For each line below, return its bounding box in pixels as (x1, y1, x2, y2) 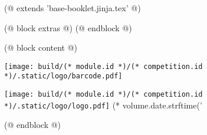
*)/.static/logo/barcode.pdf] (4, 72, 123, 81)
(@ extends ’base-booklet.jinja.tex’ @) (4, 2, 141, 14)
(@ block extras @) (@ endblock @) (4, 21, 132, 34)
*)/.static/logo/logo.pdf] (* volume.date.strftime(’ (4, 98, 202, 111)
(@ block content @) (4, 41, 78, 54)
